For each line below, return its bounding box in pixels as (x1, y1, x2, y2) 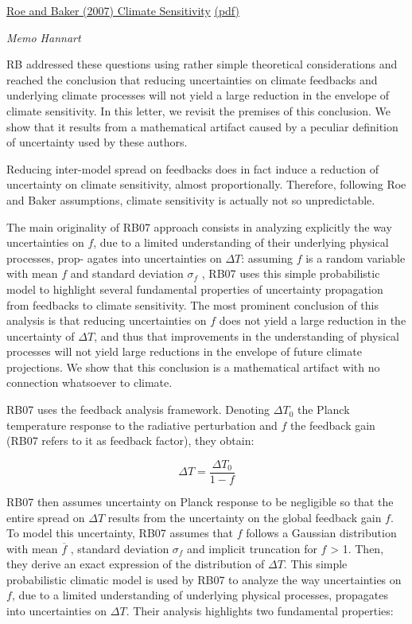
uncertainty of (6, 327, 75, 344)
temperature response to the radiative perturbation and (6, 416, 278, 433)
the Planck (297, 401, 350, 418)
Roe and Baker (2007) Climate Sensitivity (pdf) (6, 2, 239, 18)
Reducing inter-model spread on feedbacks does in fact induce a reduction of (6, 160, 379, 177)
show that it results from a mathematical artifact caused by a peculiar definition (6, 118, 398, 135)
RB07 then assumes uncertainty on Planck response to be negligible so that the (6, 493, 394, 509)
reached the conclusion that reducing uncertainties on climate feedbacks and (6, 71, 378, 88)
